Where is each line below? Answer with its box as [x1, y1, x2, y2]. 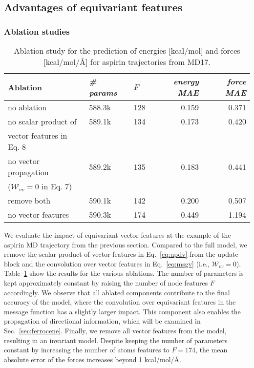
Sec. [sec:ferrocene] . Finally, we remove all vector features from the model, [4, 325, 227, 335]
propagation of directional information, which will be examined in [4, 316, 201, 326]
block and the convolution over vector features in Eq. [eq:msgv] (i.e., [4, 258, 210, 268]
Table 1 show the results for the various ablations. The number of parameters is [4, 268, 244, 278]
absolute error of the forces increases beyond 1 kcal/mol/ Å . [4, 354, 181, 364]
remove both [8, 195, 51, 206]
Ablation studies [4, 25, 70, 37]
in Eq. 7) [42, 181, 72, 192]
